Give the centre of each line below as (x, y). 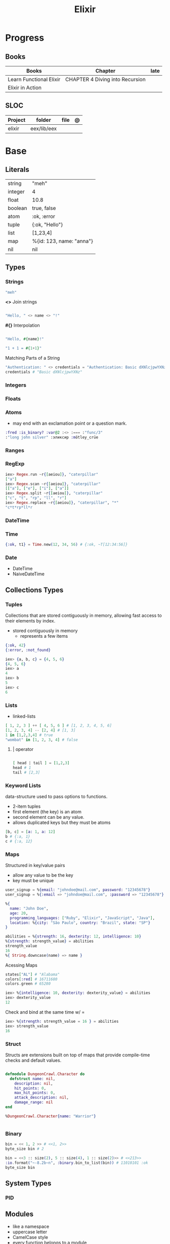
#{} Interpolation (23, 325)
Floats (13, 398)
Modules (19, 1214)
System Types (28, 1183)
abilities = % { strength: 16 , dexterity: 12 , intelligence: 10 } (73, 937)
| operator (23, 749)
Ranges (15, 450)
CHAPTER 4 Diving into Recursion (105, 79)
